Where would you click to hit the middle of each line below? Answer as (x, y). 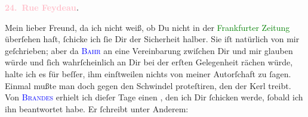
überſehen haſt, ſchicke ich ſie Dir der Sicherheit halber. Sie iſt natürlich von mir (152, 39)
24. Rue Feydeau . (42, 7)
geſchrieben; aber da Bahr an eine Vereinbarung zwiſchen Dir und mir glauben (149, 50)
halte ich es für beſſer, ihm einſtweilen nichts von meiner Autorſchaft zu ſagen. (148, 73)
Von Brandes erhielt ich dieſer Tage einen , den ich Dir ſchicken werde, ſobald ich (154, 97)
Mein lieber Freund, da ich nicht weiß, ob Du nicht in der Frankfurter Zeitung (147, 27)
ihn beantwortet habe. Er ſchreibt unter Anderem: (97, 108)
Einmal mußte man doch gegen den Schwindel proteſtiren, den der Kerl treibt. (148, 85)
